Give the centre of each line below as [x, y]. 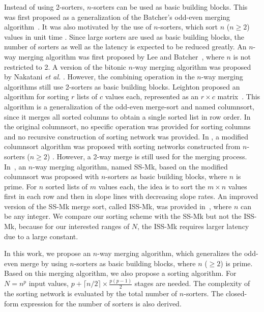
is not [242, 56]
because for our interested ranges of [74, 226]
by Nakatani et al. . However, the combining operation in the [99, 77]
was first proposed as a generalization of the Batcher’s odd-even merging [117, 17]
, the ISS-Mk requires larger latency [193, 226]
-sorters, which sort [188, 27]
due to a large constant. [41, 236]
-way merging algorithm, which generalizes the [170, 253]
